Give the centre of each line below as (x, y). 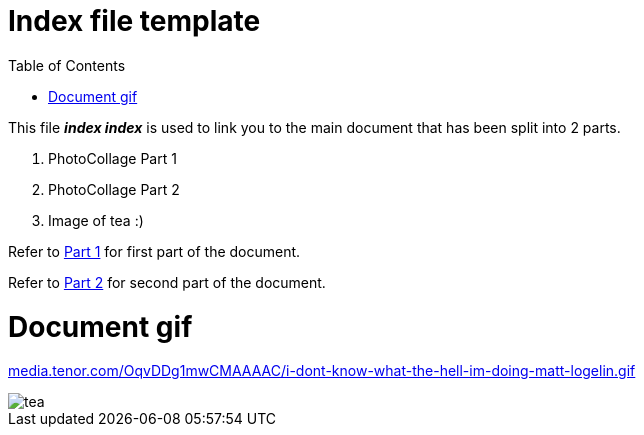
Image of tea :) (96, 220)
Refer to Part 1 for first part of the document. (154, 251)
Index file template (134, 21)
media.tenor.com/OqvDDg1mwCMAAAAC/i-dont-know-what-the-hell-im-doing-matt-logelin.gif (322, 371)
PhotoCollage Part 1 (112, 158)
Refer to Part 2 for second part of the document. (167, 282)
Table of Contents (67, 65)
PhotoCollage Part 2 (114, 189)
